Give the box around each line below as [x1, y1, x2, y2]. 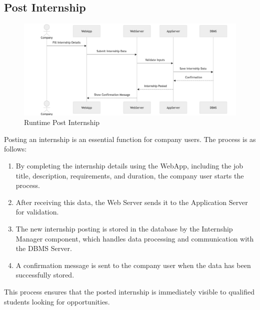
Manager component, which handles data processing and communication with [15, 233, 254, 243]
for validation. [15, 206, 59, 217]
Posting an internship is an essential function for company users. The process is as [4, 133, 256, 144]
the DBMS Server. [15, 243, 72, 253]
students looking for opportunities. [4, 296, 110, 306]
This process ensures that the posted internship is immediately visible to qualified [4, 286, 254, 296]
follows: [4, 143, 27, 154]
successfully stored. [15, 269, 74, 280]
